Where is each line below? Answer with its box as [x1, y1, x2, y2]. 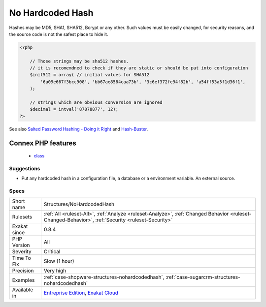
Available [12, 286, 33, 293]
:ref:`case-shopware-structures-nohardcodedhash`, [43, 274, 165, 280]
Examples [12, 276, 35, 283]
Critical [43, 248, 61, 255]
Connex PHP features [9, 139, 76, 147]
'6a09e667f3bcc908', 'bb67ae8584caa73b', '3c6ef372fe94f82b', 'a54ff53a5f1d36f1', [40, 79, 246, 85]
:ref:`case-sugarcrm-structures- [166, 274, 241, 280]
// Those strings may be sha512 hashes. [30, 58, 129, 64]
